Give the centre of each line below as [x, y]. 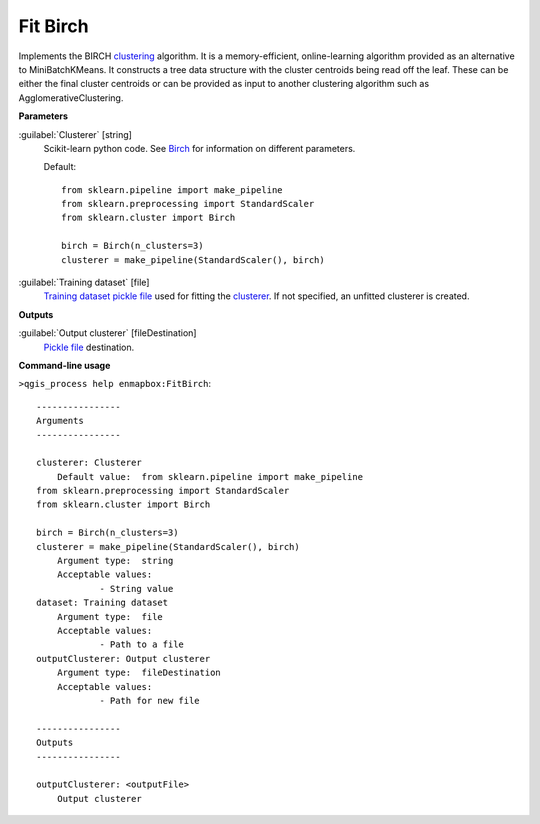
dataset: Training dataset [102, 603]
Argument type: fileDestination [139, 673]
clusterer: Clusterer [89, 463]
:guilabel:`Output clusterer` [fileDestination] [107, 333]
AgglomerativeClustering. [71, 97]
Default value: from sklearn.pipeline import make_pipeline [210, 476]
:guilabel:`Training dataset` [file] [84, 282]
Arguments [60, 421]
